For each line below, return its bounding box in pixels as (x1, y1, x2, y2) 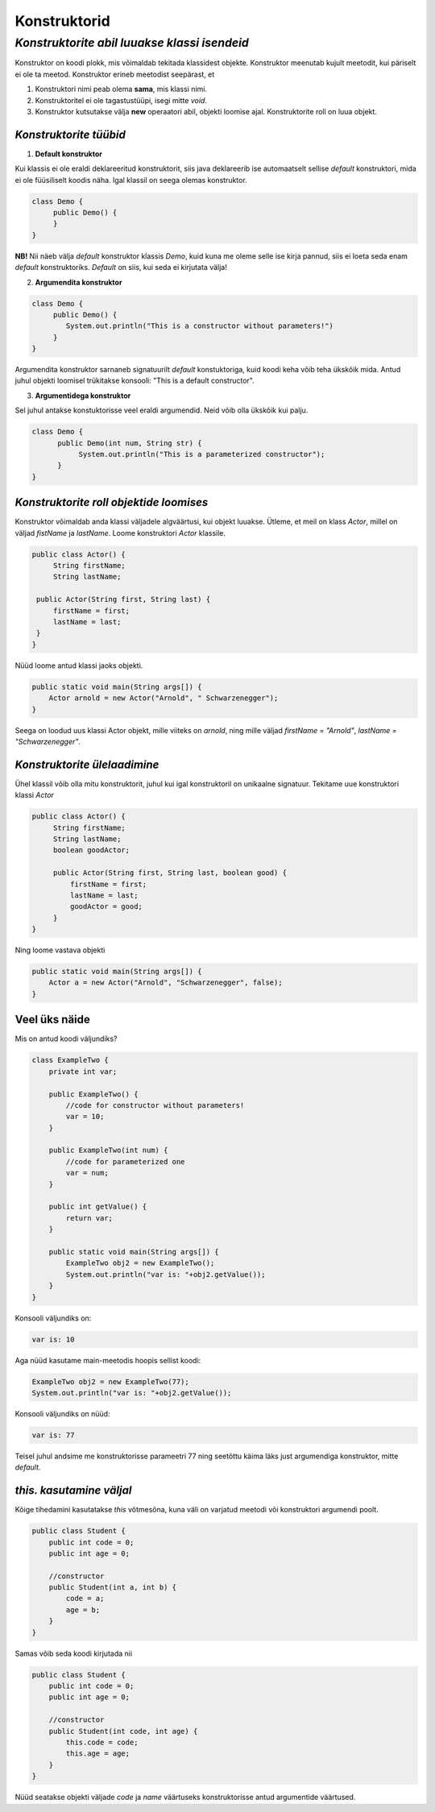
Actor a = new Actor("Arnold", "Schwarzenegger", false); (48, 978, 283, 987)
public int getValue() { (48, 1202, 147, 1212)
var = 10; (65, 1112, 105, 1122)
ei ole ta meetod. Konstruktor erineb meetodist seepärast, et (14, 69, 215, 79)
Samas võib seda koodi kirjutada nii (14, 1648, 133, 1658)
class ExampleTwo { (31, 1055, 109, 1065)
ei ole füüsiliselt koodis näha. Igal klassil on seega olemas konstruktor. (14, 175, 247, 185)
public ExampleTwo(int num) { (48, 1146, 168, 1155)
